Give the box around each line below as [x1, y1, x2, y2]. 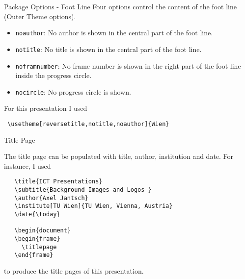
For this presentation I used [4, 103, 87, 113]
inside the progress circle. [15, 70, 92, 80]
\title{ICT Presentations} [14, 178, 103, 185]
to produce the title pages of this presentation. [4, 266, 144, 276]
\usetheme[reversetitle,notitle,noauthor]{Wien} [7, 121, 169, 127]
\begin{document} [14, 227, 71, 234]
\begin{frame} [14, 235, 60, 243]
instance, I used [4, 160, 51, 171]
